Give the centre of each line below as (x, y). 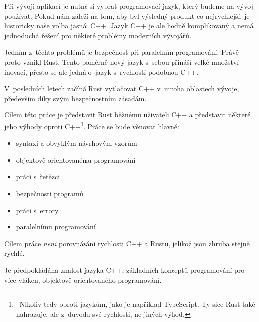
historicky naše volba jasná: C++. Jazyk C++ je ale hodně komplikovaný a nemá (129, 26)
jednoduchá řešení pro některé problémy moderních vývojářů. (98, 35)
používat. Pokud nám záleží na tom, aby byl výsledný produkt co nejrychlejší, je (127, 16)
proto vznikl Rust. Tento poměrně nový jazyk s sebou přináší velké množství (122, 61)
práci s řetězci (38, 176)
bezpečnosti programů (50, 193)
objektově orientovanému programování (76, 160)
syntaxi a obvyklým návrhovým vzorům (77, 143)
